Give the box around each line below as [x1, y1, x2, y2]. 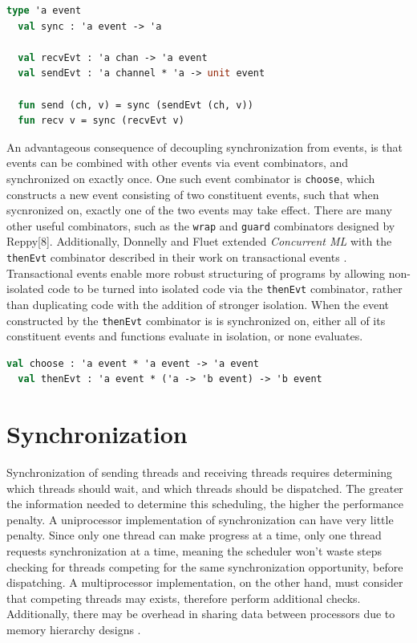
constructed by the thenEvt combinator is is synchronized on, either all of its [6, 311, 386, 328]
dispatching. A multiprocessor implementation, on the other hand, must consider [6, 574, 403, 591]
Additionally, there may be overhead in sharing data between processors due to [6, 605, 395, 622]
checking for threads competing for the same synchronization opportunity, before [6, 558, 403, 575]
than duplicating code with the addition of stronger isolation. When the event [6, 295, 390, 312]
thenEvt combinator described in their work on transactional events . [6, 249, 347, 266]
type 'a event [6, 5, 82, 16]
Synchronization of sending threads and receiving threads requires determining [6, 464, 392, 481]
